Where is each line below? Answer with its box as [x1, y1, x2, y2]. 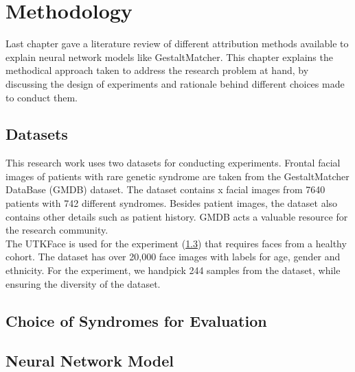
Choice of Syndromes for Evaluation [5, 310, 267, 331]
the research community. [5, 223, 108, 237]
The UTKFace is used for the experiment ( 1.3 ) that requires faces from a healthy [5, 236, 347, 250]
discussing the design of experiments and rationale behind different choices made [5, 76, 345, 90]
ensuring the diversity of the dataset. [5, 276, 161, 290]
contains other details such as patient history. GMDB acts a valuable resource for [5, 209, 348, 223]
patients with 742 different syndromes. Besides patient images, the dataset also [5, 196, 338, 210]
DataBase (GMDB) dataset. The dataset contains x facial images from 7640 [5, 182, 325, 197]
